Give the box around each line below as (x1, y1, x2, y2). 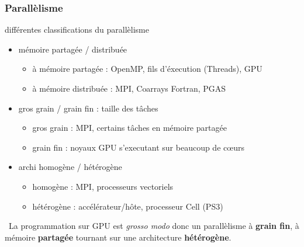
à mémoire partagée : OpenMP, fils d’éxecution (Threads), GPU (32, 62, 262, 75)
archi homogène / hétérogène (18, 161, 122, 173)
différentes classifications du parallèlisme (5, 23, 150, 36)
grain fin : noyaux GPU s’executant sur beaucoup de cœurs (32, 141, 244, 153)
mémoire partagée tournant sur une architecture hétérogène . (5, 231, 232, 243)
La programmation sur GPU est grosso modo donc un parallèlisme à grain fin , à (8, 220, 299, 232)
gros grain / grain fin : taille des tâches (18, 102, 158, 114)
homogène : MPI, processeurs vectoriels (32, 180, 174, 192)
